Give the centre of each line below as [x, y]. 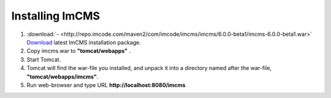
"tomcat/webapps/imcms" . [63, 77]
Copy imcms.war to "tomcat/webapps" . [79, 51]
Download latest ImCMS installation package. [84, 42]
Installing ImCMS [56, 16]
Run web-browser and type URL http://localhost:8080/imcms [106, 85]
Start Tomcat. [44, 59]
